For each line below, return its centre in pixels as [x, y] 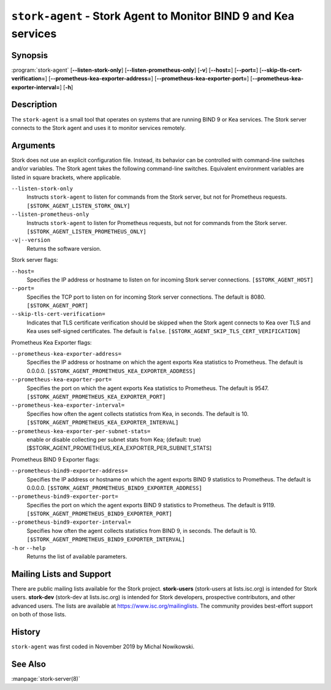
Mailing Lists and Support [61, 574]
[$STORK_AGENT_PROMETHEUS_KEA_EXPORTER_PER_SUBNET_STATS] [119, 448]
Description [34, 105]
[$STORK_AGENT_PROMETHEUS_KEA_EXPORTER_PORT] [96, 397]
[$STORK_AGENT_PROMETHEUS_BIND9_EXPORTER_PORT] [100, 514]
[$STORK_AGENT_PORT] [58, 306]
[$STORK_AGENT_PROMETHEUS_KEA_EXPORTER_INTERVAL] [103, 423]
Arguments [33, 145]
